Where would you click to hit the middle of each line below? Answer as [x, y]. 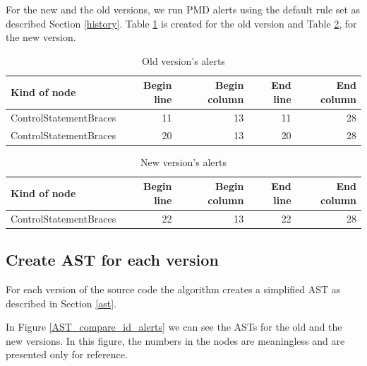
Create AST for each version [112, 260]
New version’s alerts [183, 161]
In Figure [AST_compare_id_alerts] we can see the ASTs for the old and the [174, 327]
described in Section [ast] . [61, 303]
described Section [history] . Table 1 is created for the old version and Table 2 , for [181, 23]
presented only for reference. [67, 354]
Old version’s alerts [183, 60]
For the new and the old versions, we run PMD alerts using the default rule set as [183, 9]
